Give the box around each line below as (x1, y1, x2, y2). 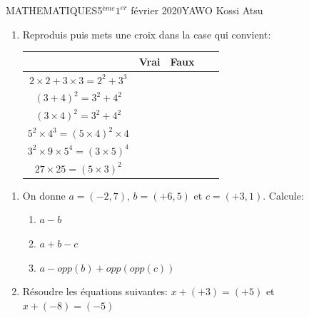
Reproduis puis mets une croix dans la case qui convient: (22, 26, 271, 41)
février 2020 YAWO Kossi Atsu (131, 3, 263, 17)
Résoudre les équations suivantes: (22, 284, 168, 299)
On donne (22, 188, 66, 202)
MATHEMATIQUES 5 (6, 3, 103, 17)
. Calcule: (263, 188, 304, 202)
